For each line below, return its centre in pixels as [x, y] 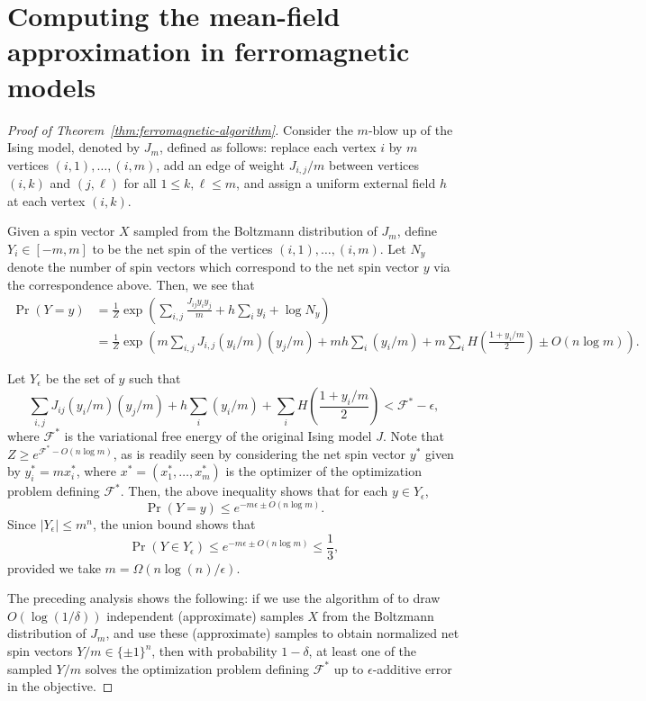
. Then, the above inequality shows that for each [254, 491]
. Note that [413, 435]
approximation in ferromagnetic [209, 51]
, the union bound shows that [174, 523]
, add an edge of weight [220, 164]
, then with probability [214, 651]
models [52, 86]
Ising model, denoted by [74, 147]
